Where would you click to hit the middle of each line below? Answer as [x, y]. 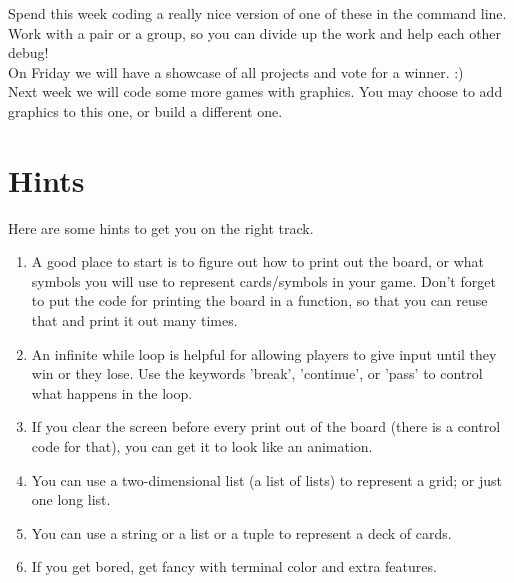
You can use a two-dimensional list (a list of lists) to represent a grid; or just [266, 479]
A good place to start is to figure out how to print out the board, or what [258, 261]
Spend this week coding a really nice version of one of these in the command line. [257, 13]
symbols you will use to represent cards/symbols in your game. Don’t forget [263, 280]
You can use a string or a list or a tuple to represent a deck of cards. [241, 532]
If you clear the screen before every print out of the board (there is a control [266, 426]
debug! [28, 52]
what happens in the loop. [112, 392]
